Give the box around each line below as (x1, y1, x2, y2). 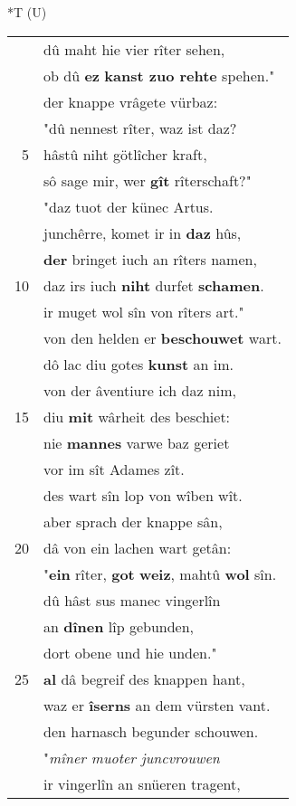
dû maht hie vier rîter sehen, (43, 38, 225, 60)
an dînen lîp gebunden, (43, 615, 195, 637)
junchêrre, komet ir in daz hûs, (43, 222, 242, 243)
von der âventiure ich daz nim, (43, 379, 236, 401)
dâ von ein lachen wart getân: (43, 536, 232, 558)
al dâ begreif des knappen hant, (43, 668, 245, 689)
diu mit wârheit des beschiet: (43, 405, 231, 427)
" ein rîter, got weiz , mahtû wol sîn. (43, 563, 277, 584)
